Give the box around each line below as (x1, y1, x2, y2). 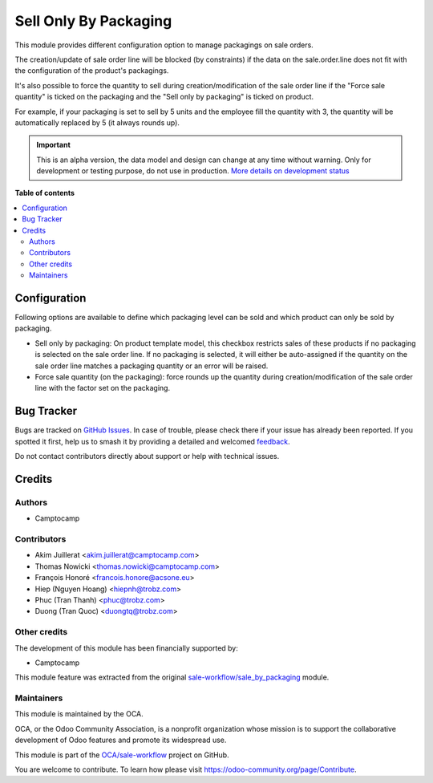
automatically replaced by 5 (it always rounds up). (14, 117, 180, 128)
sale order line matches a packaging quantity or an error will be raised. (34, 361, 269, 371)
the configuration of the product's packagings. (14, 66, 169, 75)
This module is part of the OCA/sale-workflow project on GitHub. (14, 750, 229, 760)
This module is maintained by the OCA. (14, 709, 144, 719)
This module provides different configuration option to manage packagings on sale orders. (14, 40, 314, 50)
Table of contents (14, 189, 75, 198)
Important (36, 140, 71, 150)
